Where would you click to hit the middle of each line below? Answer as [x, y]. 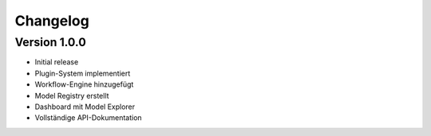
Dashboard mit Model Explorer [85, 107]
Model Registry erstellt [72, 95]
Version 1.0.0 [51, 42]
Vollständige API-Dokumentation [89, 118]
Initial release [57, 62]
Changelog [52, 21]
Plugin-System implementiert [83, 73]
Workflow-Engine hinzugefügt [84, 84]
